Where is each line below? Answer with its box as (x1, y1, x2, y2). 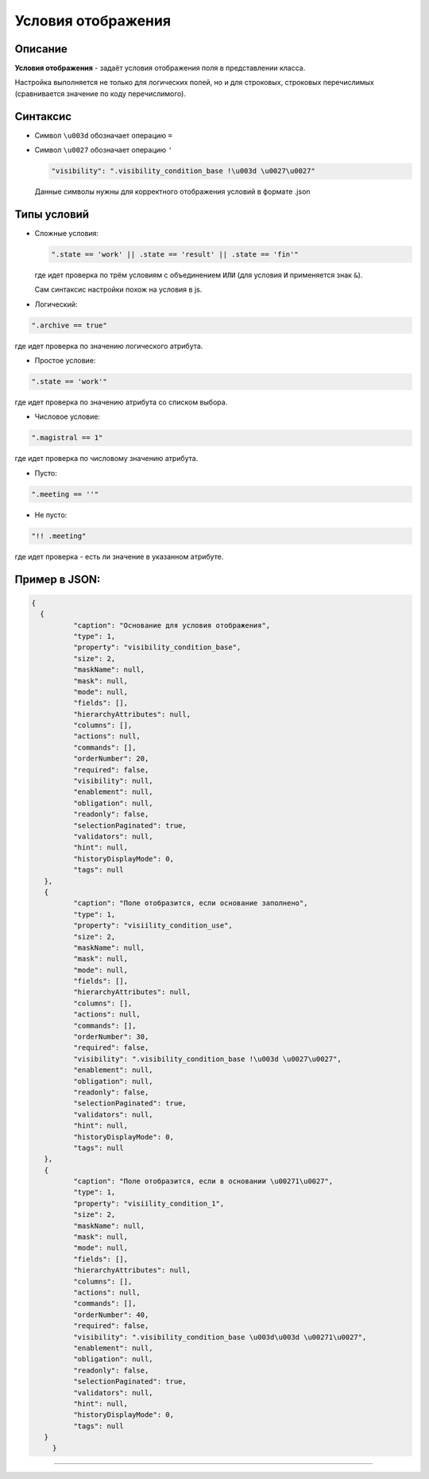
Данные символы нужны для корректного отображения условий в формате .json (34, 187, 311, 196)
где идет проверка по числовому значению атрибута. (14, 454, 199, 463)
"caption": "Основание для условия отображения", (72, 621, 271, 629)
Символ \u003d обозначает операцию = (34, 130, 172, 140)
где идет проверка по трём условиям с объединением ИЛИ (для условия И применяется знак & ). (34, 270, 363, 280)
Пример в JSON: (14, 572, 101, 586)
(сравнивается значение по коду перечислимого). (14, 88, 187, 99)
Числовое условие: (34, 412, 101, 421)
